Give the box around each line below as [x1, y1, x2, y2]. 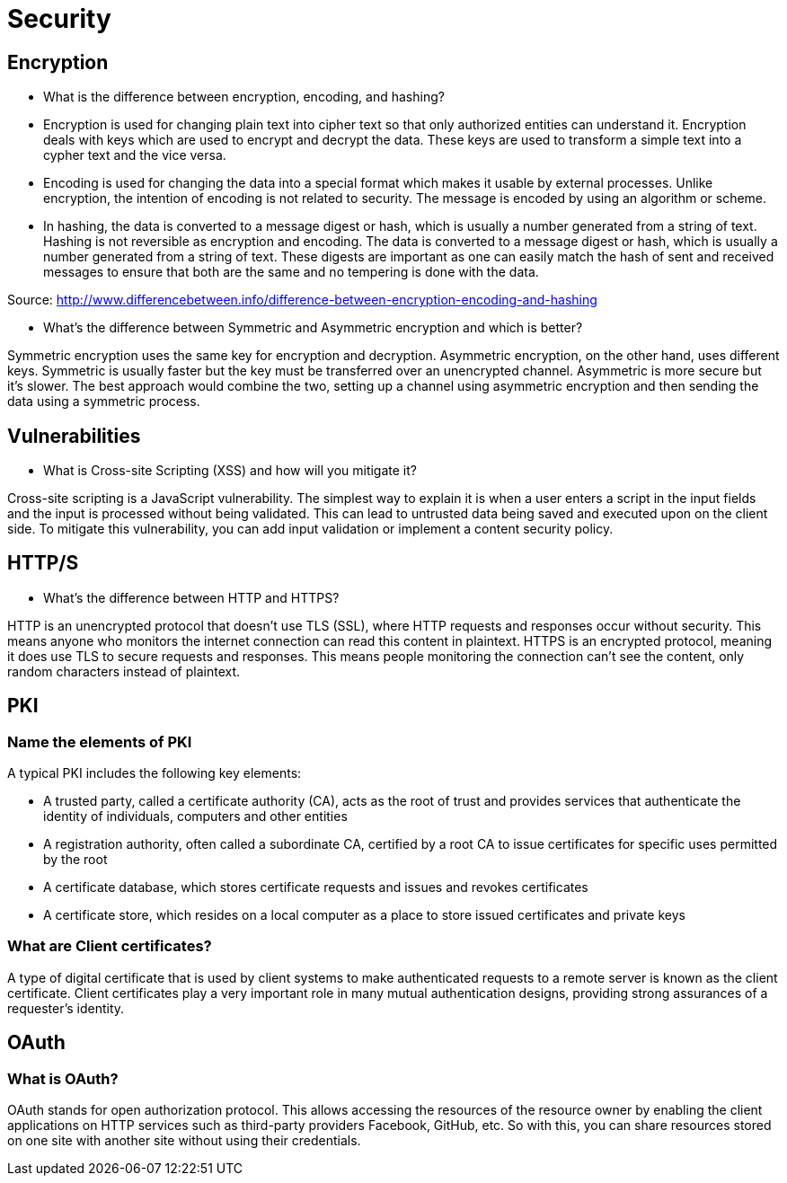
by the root [43, 852, 108, 868]
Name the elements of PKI [7, 732, 192, 751]
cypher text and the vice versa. [43, 147, 226, 163]
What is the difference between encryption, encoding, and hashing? [43, 89, 445, 105]
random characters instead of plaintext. [7, 663, 241, 679]
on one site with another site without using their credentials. [7, 1133, 361, 1149]
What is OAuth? [7, 1069, 119, 1088]
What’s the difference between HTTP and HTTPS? [43, 589, 340, 605]
